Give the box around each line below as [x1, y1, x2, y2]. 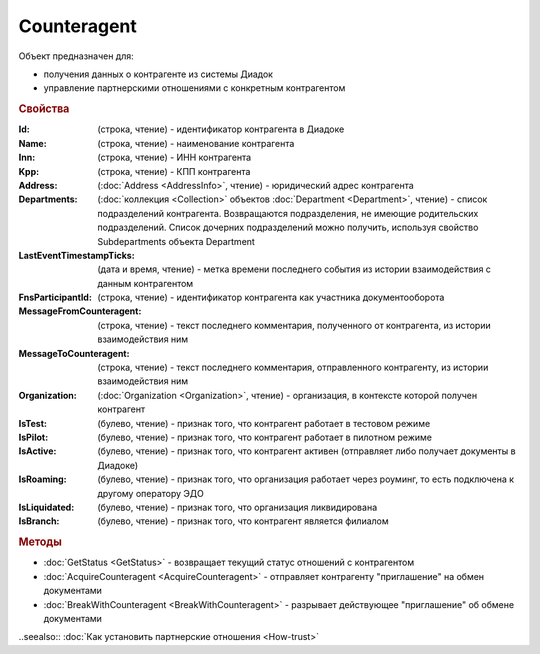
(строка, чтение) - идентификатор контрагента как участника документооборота [97, 291, 445, 304]
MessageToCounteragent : [18, 347, 130, 359]
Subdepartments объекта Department [97, 235, 255, 247]
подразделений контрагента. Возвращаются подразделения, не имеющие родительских [97, 207, 479, 219]
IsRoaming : [18, 473, 67, 485]
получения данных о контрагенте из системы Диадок [43, 68, 274, 80]
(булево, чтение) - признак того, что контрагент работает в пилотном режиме [97, 431, 432, 443]
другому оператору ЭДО [97, 487, 204, 499]
